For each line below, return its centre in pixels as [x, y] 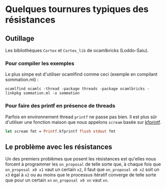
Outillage [20, 38]
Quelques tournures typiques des [77, 9]
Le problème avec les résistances [59, 147]
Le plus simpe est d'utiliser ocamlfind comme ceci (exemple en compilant [81, 74]
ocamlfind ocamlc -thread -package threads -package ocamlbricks [75, 89]
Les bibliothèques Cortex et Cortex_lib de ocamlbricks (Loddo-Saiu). [77, 50]
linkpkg [13, 93]
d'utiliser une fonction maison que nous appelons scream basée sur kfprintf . [83, 122]
